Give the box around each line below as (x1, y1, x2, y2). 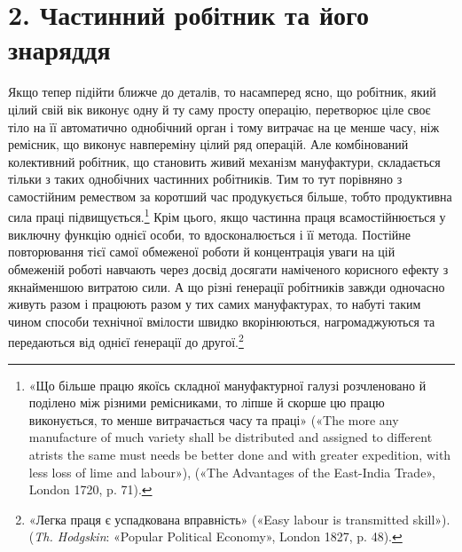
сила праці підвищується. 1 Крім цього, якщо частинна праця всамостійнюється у (8, 205, 446, 226)
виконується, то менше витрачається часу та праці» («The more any (28, 410, 399, 429)
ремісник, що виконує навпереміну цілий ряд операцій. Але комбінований (8, 135, 409, 154)
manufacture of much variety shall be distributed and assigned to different (28, 428, 433, 446)
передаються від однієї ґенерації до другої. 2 (8, 330, 244, 351)
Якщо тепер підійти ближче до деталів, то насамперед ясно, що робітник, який (8, 83, 436, 101)
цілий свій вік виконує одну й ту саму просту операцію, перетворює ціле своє (8, 99, 431, 118)
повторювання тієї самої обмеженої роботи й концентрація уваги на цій (8, 242, 395, 261)
